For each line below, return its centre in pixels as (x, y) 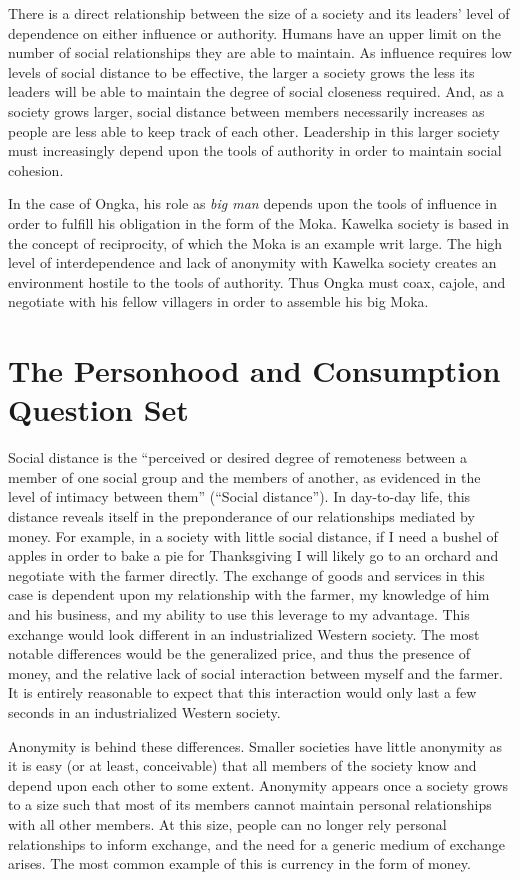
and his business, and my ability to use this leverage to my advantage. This (239, 613)
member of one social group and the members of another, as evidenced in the (244, 476)
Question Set (98, 409)
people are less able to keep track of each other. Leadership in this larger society (254, 130)
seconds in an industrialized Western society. (144, 711)
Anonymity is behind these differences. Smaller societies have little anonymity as (255, 745)
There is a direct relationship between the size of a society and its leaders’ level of (259, 13)
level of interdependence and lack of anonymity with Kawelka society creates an (252, 262)
